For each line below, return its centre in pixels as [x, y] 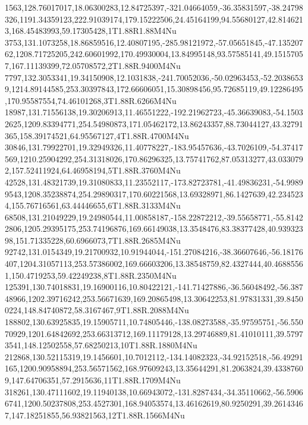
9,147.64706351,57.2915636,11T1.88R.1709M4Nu [93, 380]
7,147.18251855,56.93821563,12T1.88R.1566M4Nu [95, 415]
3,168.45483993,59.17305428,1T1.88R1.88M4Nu [91, 31]
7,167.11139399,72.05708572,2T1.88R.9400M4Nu [93, 65]
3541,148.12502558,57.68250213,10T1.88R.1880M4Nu [101, 345]
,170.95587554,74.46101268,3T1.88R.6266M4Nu [91, 100]
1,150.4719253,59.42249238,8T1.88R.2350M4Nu [91, 275]
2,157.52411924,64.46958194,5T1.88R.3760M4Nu [93, 170]
